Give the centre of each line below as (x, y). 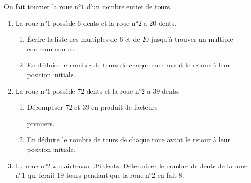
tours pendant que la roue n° (109, 175)
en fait (167, 175)
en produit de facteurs (125, 107)
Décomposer (45, 107)
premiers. (41, 123)
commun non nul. (53, 48)
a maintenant (72, 165)
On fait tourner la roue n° (43, 6)
